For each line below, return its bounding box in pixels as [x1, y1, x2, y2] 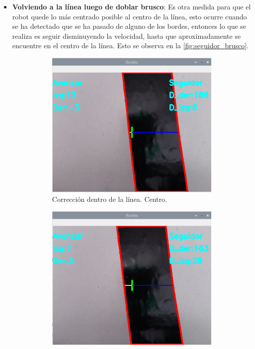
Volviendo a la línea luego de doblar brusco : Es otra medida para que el [12, 1, 251, 11]
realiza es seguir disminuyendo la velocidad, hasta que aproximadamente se [12, 30, 241, 41]
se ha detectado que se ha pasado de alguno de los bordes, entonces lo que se [12, 21, 247, 31]
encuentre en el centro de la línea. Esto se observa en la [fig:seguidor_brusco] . [12, 40, 249, 51]
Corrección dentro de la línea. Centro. [52, 194, 167, 204]
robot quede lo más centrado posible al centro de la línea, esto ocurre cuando [12, 11, 247, 21]
